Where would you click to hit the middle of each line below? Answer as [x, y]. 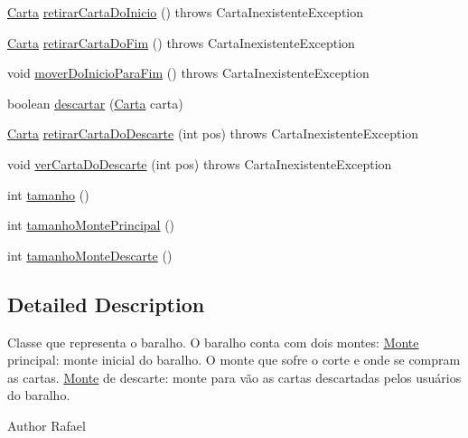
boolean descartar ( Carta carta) [95, 103]
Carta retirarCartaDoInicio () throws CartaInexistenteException [186, 12]
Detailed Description [106, 304]
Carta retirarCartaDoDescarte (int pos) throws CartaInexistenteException [213, 133]
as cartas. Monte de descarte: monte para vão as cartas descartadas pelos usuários [234, 377]
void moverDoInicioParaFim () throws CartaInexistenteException [188, 73]
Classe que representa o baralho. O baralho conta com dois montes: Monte [213, 342]
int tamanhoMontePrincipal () [91, 225]
